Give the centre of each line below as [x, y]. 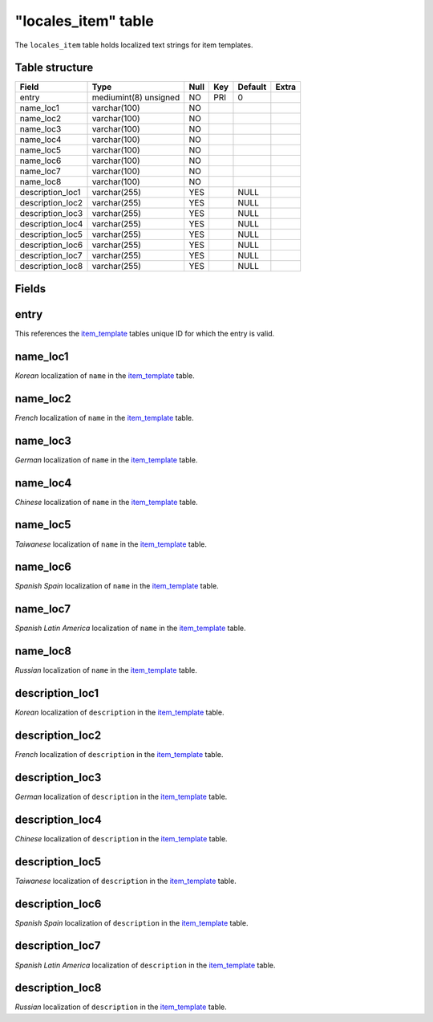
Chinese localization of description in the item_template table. [121, 838]
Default [252, 87]
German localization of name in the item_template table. [106, 460]
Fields [30, 289]
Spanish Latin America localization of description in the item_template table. [145, 965]
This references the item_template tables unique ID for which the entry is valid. [145, 333]
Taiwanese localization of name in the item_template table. [111, 544]
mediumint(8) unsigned [136, 98]
